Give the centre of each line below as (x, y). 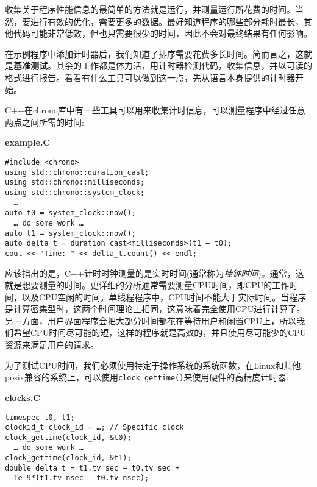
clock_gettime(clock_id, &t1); (68, 458)
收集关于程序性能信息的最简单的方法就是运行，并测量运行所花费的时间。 (150, 9)
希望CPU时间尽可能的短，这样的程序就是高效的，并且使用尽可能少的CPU (160, 332)
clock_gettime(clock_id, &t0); (68, 437)
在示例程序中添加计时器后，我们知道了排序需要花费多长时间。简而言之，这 (154, 53)
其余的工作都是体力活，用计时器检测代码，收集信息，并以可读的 (184, 66)
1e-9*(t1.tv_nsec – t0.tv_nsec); (81, 478)
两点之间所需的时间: (45, 122)
